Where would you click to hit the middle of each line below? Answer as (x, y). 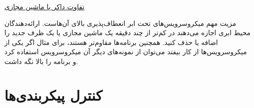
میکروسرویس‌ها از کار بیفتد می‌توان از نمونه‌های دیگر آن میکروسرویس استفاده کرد (126, 52)
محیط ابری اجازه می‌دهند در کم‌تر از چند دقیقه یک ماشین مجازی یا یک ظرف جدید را (127, 32)
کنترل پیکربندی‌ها (54, 95)
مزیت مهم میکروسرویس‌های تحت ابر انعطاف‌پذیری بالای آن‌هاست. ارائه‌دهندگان (120, 23)
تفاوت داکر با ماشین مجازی (45, 6)
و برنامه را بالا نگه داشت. (41, 61)
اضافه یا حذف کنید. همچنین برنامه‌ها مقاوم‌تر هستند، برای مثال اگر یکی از (111, 42)
